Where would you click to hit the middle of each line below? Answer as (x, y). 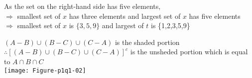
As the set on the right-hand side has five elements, (82, 6)
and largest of (123, 25)
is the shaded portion (147, 42)
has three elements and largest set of (125, 16)
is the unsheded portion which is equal (189, 52)
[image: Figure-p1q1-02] (45, 70)
